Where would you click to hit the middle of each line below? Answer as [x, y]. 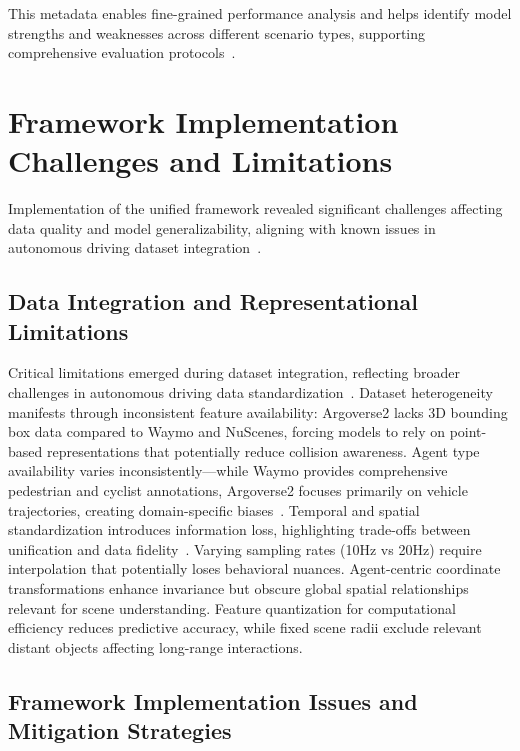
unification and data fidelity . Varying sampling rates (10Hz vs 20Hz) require [245, 548]
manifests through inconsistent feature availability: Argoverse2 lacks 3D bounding [258, 411]
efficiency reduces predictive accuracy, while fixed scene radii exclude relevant [245, 627]
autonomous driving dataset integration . [135, 247]
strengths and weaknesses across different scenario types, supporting [217, 32]
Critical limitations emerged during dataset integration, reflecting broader [234, 372]
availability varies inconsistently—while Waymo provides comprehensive [228, 470]
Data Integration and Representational [213, 301]
